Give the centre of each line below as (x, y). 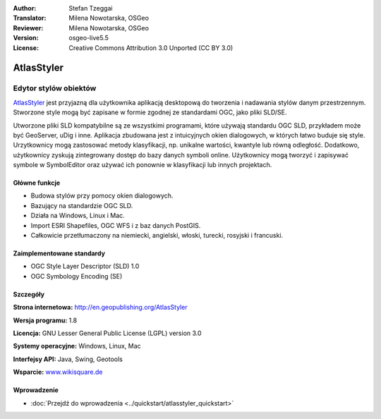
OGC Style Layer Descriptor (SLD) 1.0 (85, 266)
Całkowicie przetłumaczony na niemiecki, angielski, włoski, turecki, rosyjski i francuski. (157, 236)
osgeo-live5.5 (89, 38)
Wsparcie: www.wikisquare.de (58, 372)
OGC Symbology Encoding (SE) (77, 276)
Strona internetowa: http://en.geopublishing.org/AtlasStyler (100, 308)
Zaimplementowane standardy (59, 253)
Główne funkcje (37, 183)
